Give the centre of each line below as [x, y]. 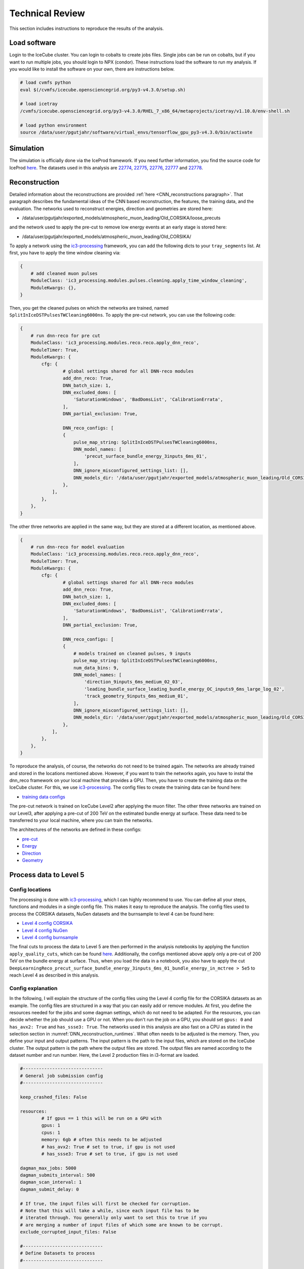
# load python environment [53, 125]
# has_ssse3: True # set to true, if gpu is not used [109, 1154]
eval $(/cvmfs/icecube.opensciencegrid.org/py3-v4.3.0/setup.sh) [103, 90]
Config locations [30, 889]
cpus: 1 [51, 1132]
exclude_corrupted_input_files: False [68, 1232]
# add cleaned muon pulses [64, 273]
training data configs [44, 796]
